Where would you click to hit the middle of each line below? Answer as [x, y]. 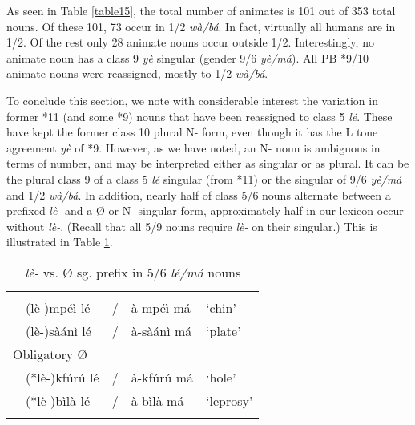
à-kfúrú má [162, 377]
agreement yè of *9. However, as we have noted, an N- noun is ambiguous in [193, 147]
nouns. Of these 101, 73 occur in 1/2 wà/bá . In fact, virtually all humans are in [201, 26]
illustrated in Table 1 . [60, 242]
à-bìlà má [157, 400]
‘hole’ [221, 377]
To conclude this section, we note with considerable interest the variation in [192, 100]
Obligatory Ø [50, 354]
